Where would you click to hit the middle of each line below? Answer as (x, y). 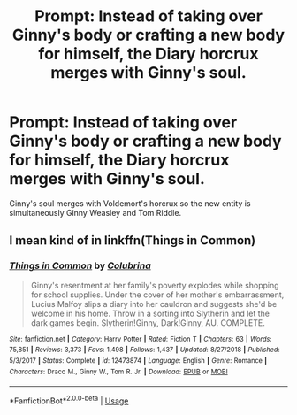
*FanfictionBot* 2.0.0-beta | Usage (69, 400)
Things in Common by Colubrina (80, 265)
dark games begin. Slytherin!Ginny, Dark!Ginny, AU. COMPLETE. (148, 323)
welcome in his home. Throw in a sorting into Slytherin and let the (150, 313)
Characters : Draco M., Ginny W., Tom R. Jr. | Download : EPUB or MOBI (118, 372)
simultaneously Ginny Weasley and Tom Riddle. (95, 212)
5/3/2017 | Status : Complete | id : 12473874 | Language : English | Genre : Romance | (138, 360)
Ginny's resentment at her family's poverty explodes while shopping (155, 285)
